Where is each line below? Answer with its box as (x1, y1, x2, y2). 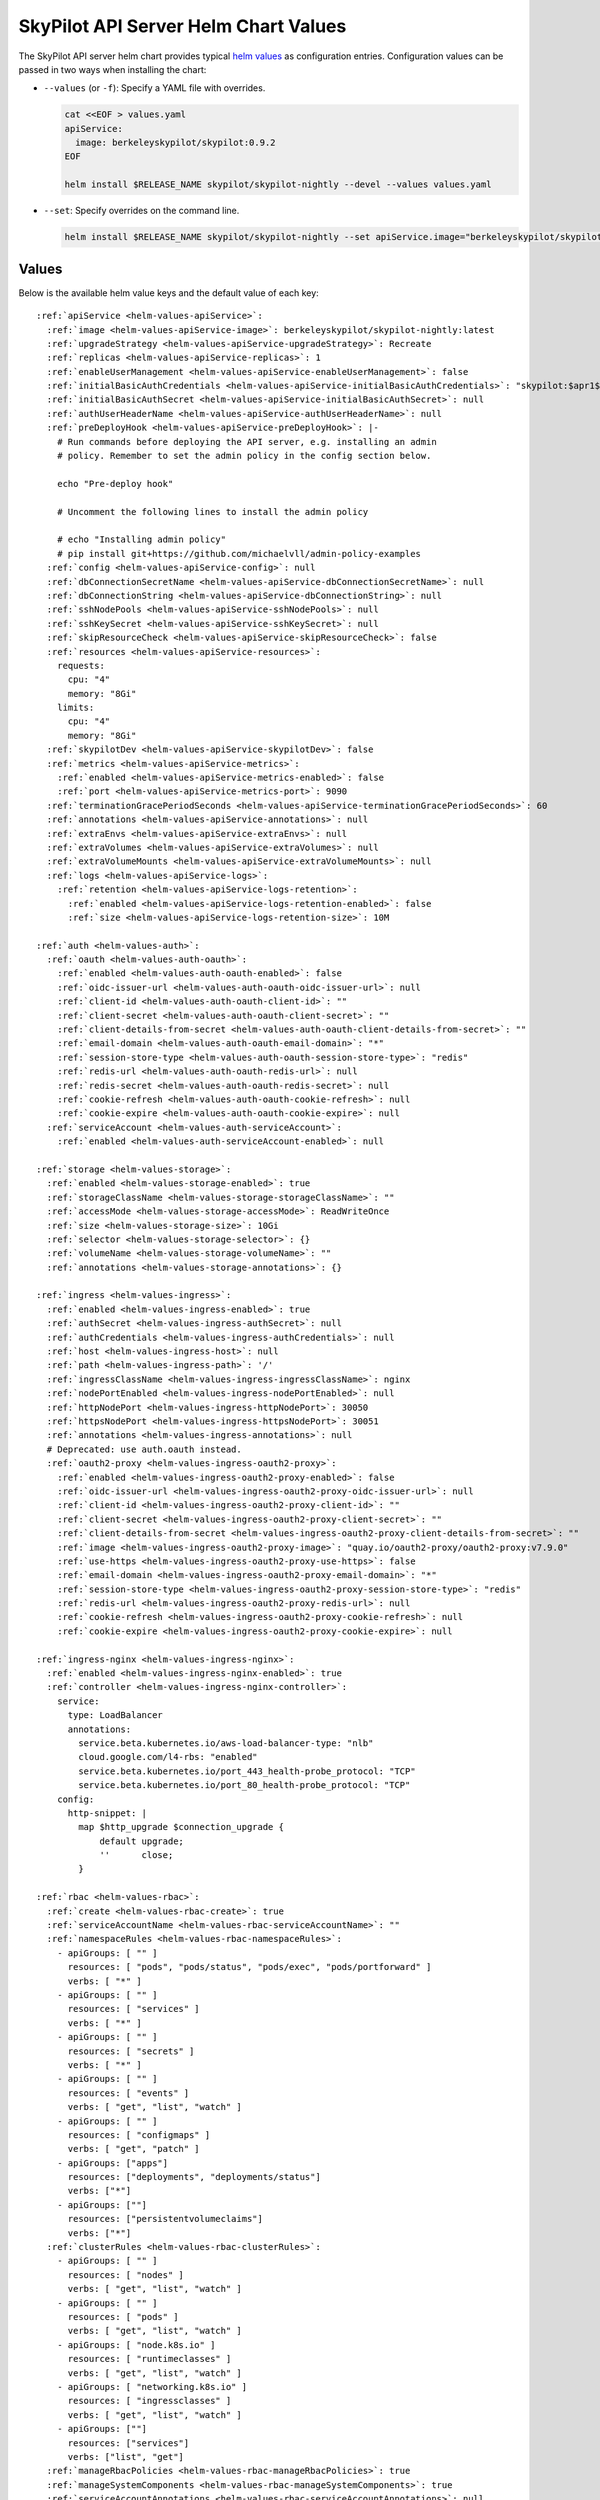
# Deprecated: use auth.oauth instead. (46, 1443, 242, 1455)
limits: (56, 702, 95, 714)
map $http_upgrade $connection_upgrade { (78, 1821, 285, 1833)
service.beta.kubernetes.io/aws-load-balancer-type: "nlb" (78, 1737, 374, 1749)
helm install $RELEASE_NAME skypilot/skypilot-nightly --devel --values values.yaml (64, 179, 492, 190)
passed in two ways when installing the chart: (18, 63, 207, 75)
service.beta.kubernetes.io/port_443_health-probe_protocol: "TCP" (78, 1765, 416, 1777)
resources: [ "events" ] (67, 2087, 190, 2099)
